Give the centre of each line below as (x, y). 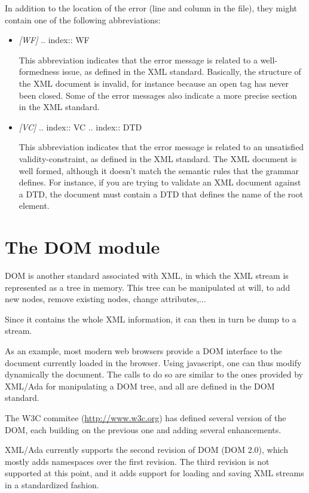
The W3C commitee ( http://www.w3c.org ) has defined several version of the (146, 417)
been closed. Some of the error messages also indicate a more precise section (158, 95)
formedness (39, 71)
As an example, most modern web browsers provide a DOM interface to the (143, 351)
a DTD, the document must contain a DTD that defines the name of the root (161, 194)
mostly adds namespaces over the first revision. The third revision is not (137, 461)
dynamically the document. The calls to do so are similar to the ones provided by (154, 374)
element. (34, 206)
